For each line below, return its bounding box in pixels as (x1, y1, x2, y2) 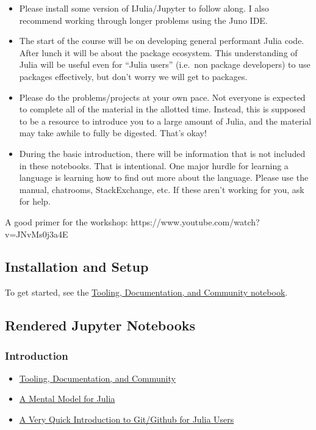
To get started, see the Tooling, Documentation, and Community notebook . (5, 286, 288, 299)
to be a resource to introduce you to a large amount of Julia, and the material (19, 114, 312, 127)
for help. (19, 195, 51, 208)
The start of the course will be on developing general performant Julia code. (19, 34, 304, 47)
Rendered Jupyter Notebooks (5, 316, 196, 335)
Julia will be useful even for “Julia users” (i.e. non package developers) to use (19, 58, 311, 71)
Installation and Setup (5, 257, 149, 276)
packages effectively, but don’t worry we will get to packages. (19, 70, 248, 82)
